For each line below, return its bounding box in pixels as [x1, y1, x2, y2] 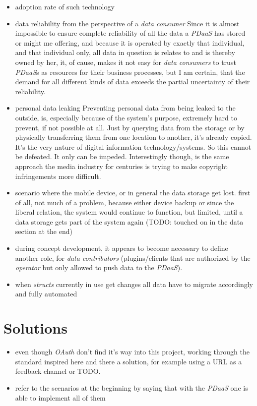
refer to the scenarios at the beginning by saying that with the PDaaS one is [15, 382, 248, 393]
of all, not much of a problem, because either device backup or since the [15, 197, 234, 207]
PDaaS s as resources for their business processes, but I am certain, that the [15, 66, 245, 77]
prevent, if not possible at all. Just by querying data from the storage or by [15, 122, 245, 132]
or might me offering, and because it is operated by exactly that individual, [15, 37, 245, 48]
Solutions [3, 318, 67, 338]
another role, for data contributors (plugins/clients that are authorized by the [15, 252, 251, 263]
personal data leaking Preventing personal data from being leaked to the [15, 103, 236, 113]
